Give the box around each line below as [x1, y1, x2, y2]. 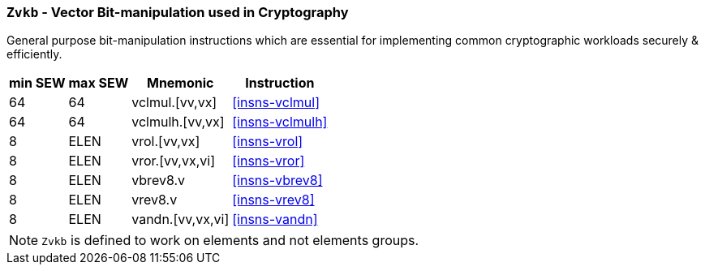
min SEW [9, 75, 66, 92]
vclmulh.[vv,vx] [131, 114, 225, 131]
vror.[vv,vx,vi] [131, 153, 215, 170]
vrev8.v [131, 191, 178, 209]
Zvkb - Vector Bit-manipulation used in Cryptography [6, 4, 349, 20]
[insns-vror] [232, 153, 305, 170]
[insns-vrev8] [232, 191, 315, 209]
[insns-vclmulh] [232, 114, 328, 131]
